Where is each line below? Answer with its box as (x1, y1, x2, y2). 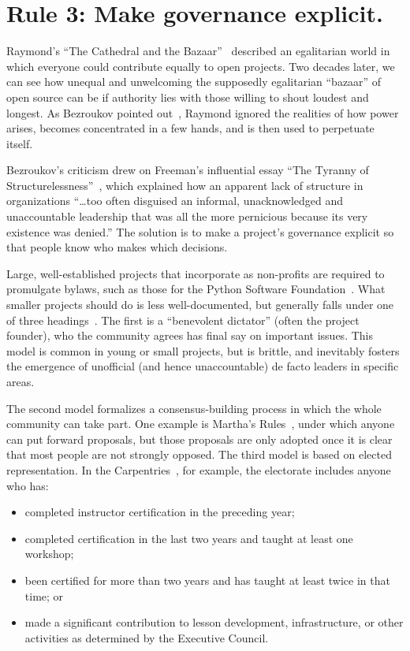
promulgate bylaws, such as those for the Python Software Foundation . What (6, 281, 386, 297)
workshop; (24, 545, 74, 562)
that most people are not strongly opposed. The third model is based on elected (6, 446, 392, 463)
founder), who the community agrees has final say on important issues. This (6, 327, 373, 344)
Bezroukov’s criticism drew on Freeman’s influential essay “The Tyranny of (6, 162, 369, 178)
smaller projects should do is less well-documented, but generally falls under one (6, 296, 394, 313)
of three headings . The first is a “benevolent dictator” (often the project (6, 311, 360, 328)
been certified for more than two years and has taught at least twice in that (24, 571, 390, 588)
